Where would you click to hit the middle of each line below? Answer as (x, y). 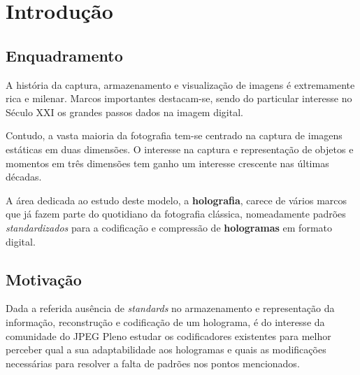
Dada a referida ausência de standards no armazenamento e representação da (170, 308)
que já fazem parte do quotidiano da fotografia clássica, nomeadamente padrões (176, 214)
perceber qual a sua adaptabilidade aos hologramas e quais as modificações (166, 349)
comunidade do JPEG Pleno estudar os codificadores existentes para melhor (168, 335)
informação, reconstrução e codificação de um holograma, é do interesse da (165, 321)
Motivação (44, 279)
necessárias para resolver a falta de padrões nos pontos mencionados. (153, 363)
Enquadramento (64, 55)
